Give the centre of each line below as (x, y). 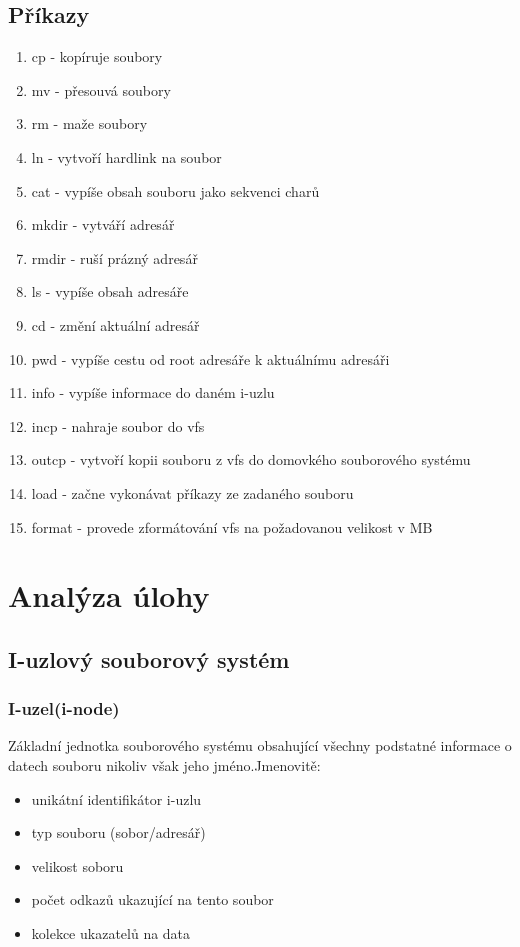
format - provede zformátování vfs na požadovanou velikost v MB (232, 526)
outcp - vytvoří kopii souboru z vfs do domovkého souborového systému (251, 459)
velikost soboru (77, 865)
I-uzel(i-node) (64, 708)
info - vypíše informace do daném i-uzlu (153, 392)
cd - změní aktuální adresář (115, 324)
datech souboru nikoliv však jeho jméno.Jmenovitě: (164, 765)
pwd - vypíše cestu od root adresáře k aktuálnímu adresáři (210, 358)
